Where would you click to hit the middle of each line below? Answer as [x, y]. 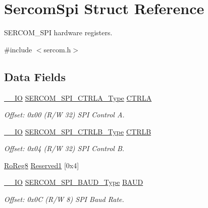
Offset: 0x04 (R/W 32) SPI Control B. [64, 148]
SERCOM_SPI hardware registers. [58, 32]
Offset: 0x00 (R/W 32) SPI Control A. [64, 115]
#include [18, 49]
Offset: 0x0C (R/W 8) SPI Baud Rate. [64, 199]
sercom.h [57, 49]
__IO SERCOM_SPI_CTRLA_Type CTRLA [78, 97]
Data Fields [35, 76]
